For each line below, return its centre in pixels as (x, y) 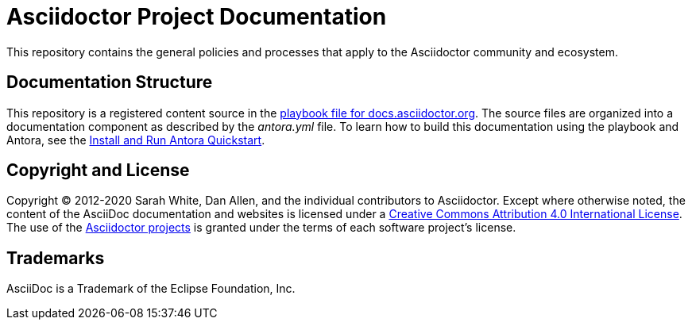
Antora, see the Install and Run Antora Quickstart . (136, 140)
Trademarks (56, 258)
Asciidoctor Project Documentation (197, 17)
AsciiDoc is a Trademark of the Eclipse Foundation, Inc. (151, 289)
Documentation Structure (110, 82)
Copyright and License (98, 171)
